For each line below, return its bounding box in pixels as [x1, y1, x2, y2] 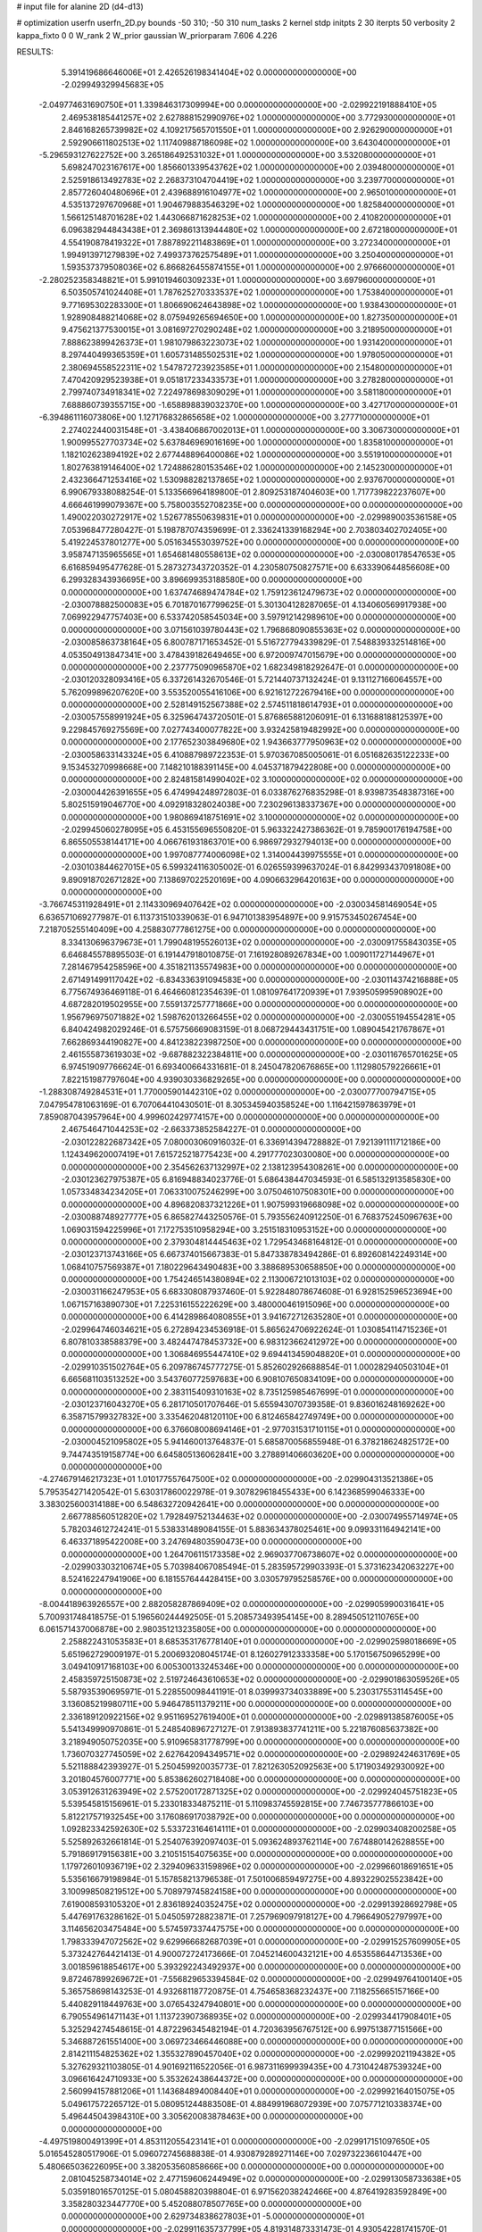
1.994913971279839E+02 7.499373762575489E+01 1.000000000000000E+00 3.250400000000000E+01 [61, 250, 454, 261]
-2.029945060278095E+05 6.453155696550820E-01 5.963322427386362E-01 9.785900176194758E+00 [61, 824, 453, 835]
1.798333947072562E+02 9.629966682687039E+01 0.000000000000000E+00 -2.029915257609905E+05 [61, 1936, 461, 1946]
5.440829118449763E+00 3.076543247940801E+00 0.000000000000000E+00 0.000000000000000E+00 [61, 1998, 461, 2009]
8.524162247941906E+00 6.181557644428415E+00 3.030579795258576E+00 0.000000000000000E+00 [61, 1574, 453, 1585]
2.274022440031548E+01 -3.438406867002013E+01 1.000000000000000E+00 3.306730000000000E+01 [61, 424, 460, 435]
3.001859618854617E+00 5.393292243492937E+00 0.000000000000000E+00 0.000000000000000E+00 [61, 1961, 461, 1972]
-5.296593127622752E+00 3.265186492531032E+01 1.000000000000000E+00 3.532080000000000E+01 [38, 149, 436, 160]
